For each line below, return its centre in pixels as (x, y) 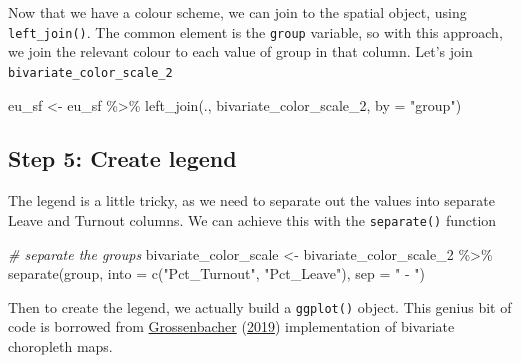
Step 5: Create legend (122, 158)
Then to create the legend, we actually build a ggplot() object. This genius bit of (260, 306)
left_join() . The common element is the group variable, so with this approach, (255, 31)
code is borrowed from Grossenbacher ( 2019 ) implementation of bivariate (231, 326)
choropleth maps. (60, 345)
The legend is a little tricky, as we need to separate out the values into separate (251, 200)
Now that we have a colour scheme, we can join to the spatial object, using (237, 12)
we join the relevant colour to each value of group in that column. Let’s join (240, 51)
